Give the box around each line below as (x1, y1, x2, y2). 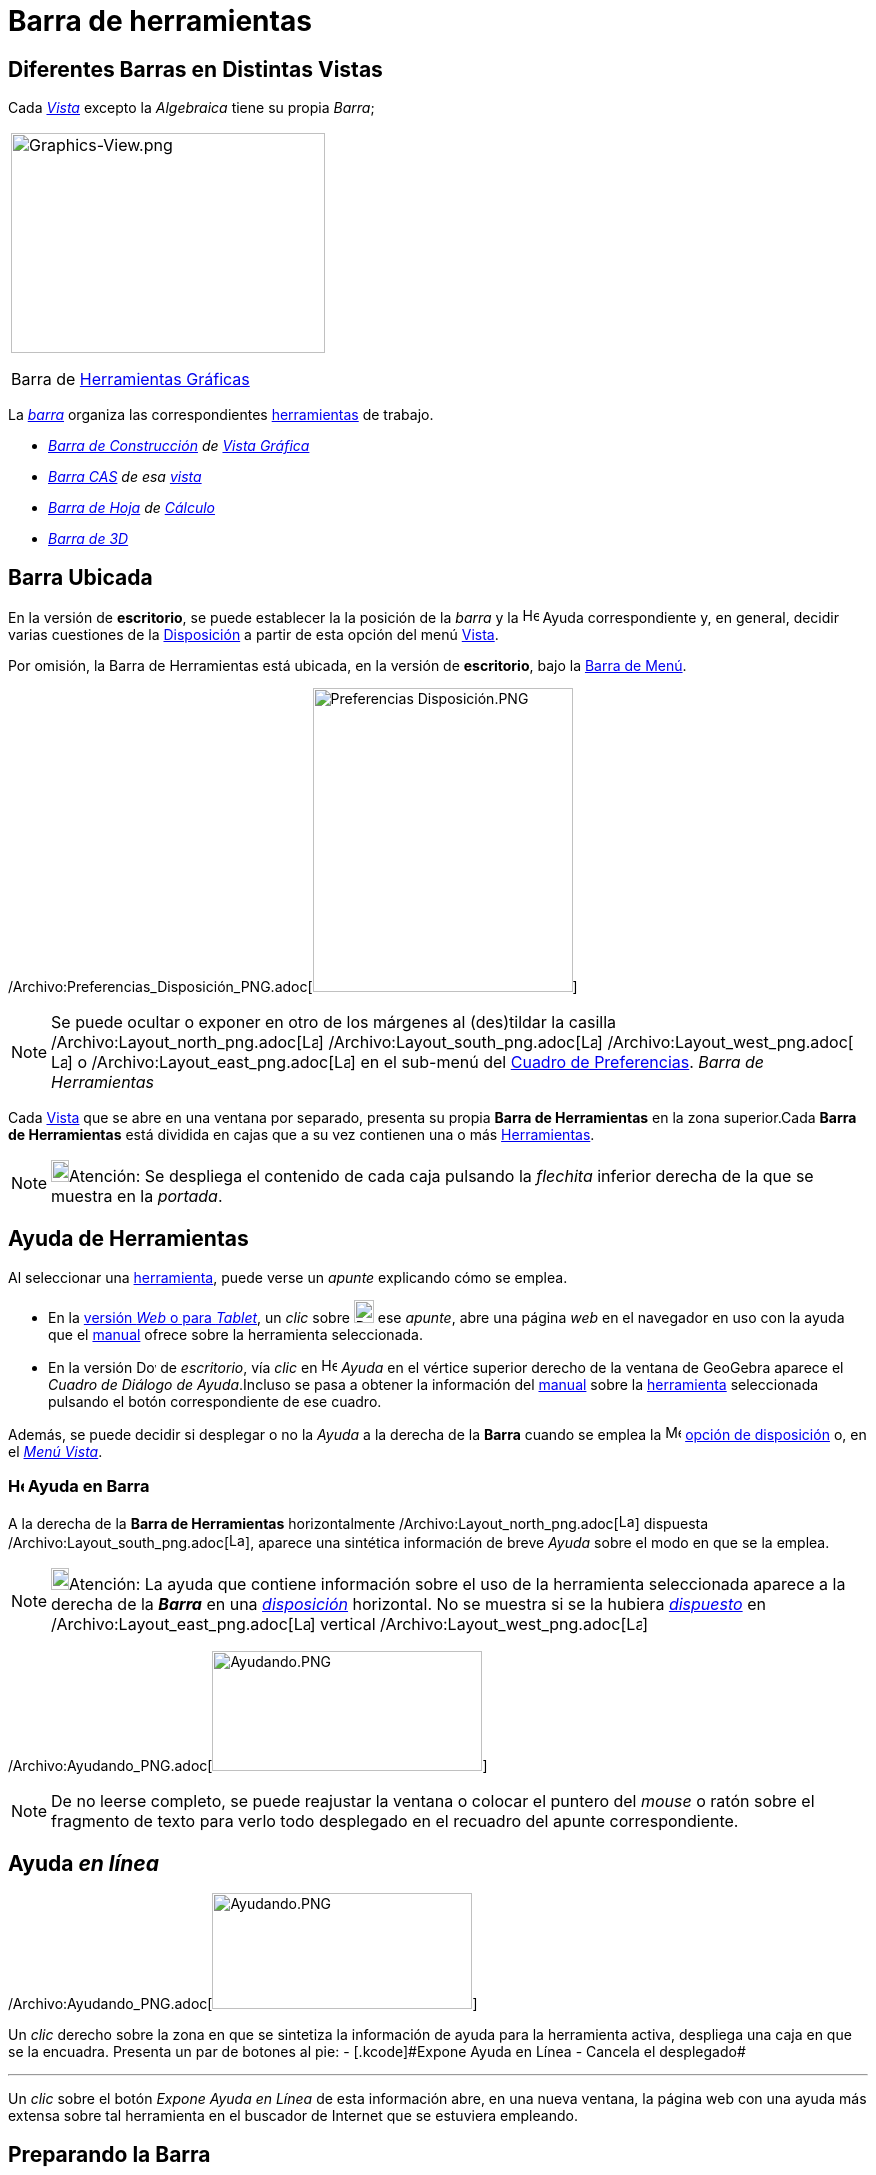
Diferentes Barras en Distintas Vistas (8, 56, 383, 82)
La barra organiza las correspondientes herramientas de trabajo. (8, 406, 434, 424)
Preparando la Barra (8, 2141, 211, 2167)
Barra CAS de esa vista (48, 468, 202, 486)
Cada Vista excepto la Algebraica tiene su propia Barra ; (8, 99, 375, 117)
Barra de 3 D (48, 530, 129, 548)
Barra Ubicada (8, 564, 153, 590)
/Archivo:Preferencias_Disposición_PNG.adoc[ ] (8, 978, 578, 996)
